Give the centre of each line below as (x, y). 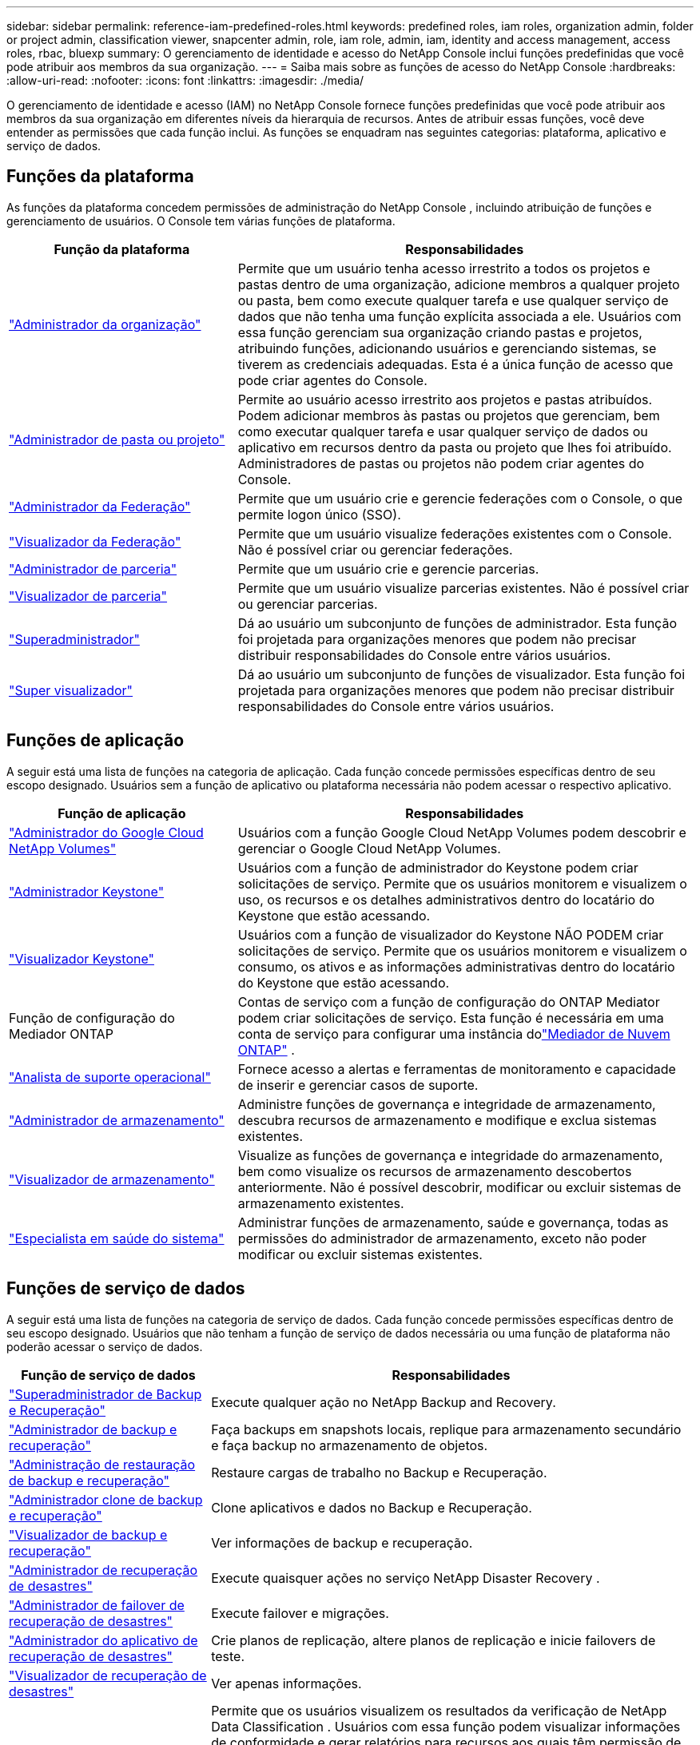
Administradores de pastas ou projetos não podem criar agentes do (441, 463)
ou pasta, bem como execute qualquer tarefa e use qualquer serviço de (453, 300)
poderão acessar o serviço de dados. (105, 1346)
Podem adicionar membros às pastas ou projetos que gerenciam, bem (449, 415)
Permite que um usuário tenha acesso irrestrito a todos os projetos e (444, 268)
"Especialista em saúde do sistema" (117, 1238)
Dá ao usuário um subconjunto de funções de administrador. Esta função (457, 623)
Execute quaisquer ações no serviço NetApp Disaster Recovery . (406, 1578)
